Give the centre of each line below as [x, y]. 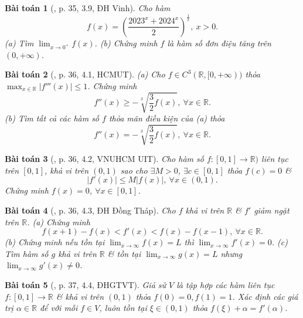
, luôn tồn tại [123, 308]
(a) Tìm [19, 43]
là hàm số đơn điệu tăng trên [219, 43]
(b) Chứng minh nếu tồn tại [55, 242]
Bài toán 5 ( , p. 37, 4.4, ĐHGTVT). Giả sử [86, 284]
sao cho [134, 170]
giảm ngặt [272, 210]
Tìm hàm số [27, 253]
